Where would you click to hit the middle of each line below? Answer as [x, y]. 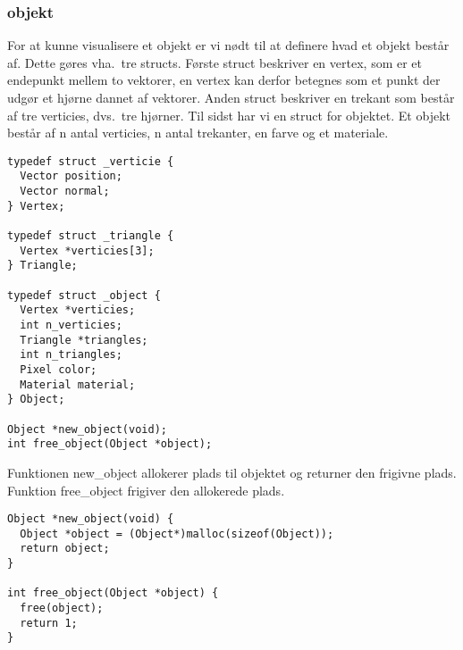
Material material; [78, 384]
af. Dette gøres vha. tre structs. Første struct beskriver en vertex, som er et [215, 62]
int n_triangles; [71, 355]
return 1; [49, 623]
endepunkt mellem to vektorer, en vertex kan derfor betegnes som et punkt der [224, 80]
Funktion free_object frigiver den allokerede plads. [146, 490]
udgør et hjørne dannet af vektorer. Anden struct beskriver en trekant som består [231, 97]
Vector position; [71, 176]
